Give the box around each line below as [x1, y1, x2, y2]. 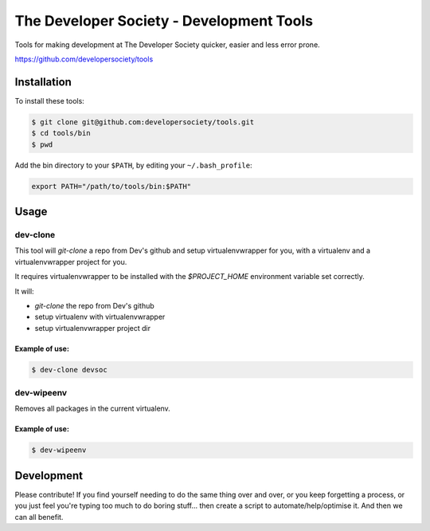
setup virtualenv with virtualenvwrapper [34, 312, 166, 322]
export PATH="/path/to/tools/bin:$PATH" [31, 182, 191, 191]
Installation [14, 75, 72, 88]
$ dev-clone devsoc [31, 365, 107, 374]
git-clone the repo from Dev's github [34, 301, 154, 310]
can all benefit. [14, 512, 64, 521]
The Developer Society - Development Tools [14, 12, 314, 29]
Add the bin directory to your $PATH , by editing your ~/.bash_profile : [14, 160, 252, 170]
